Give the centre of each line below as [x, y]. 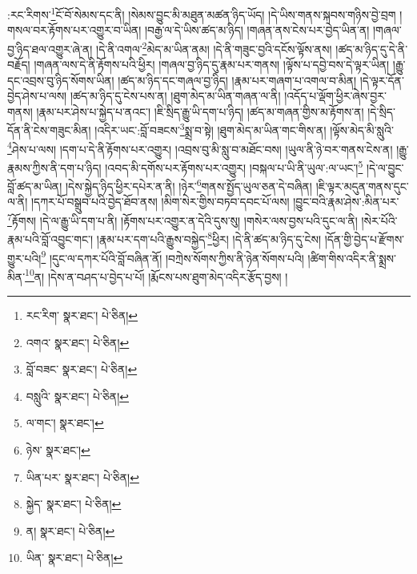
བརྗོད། [19, 65]
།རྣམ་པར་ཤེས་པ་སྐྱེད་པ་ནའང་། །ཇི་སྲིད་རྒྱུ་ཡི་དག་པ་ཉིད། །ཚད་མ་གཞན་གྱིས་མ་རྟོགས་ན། [200, 111]
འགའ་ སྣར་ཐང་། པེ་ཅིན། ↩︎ [78, 342]
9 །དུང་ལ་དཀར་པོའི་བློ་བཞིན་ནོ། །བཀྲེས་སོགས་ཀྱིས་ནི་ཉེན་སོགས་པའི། [172, 257]
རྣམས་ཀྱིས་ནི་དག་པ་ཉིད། [54, 167]
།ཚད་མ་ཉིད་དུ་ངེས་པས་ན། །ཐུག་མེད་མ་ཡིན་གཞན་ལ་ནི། [175, 96]
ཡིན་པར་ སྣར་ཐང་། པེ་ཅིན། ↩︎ [82, 477]
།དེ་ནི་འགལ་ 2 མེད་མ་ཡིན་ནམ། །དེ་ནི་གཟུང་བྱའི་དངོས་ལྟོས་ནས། [214, 47]
